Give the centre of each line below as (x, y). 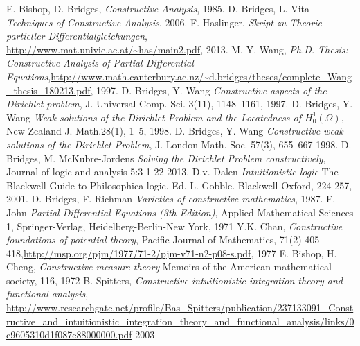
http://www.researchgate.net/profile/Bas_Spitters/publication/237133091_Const (180, 308)
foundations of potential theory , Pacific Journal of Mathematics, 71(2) (154, 240)
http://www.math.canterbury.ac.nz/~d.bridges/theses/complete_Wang (201, 76)
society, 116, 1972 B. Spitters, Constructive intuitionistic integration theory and (174, 280)
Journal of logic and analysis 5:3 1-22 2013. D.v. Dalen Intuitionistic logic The (172, 172)
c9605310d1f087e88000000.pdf (69, 335)
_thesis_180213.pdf (48, 90)
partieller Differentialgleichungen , (77, 36)
